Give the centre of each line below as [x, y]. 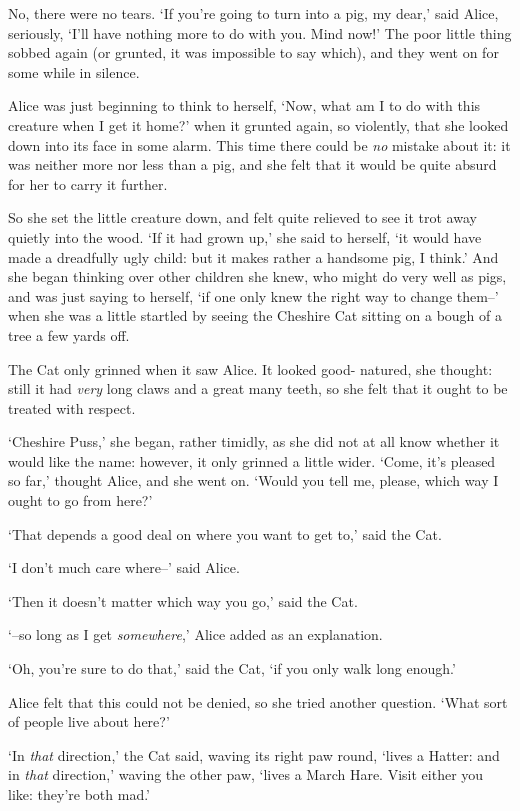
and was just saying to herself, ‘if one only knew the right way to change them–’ [253, 295]
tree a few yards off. [69, 334]
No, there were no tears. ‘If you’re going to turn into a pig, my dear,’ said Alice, [253, 13]
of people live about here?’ [89, 721]
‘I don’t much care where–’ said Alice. [124, 567]
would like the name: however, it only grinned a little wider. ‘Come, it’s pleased [252, 460]
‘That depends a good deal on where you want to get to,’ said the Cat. [225, 533]
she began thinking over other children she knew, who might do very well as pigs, [257, 276]
